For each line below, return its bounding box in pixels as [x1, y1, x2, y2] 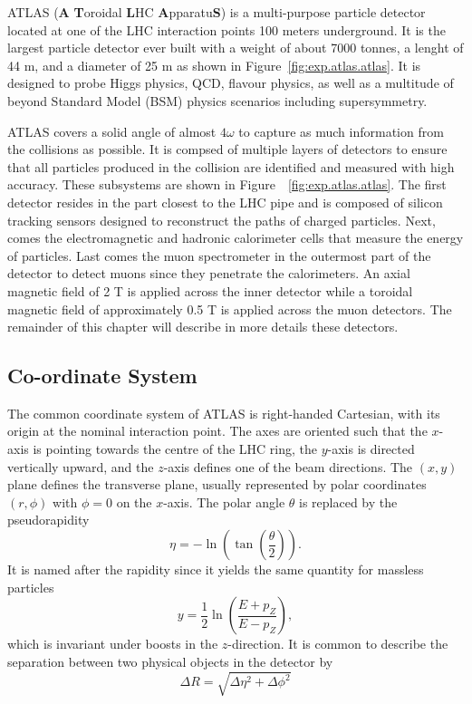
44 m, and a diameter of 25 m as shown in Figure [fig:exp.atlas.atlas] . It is [7, 55, 421, 74]
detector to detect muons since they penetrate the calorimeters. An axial [7, 264, 410, 283]
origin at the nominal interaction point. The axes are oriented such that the [7, 421, 428, 440]
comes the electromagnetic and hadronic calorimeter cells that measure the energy [7, 228, 464, 247]
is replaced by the [299, 492, 398, 511]
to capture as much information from [238, 121, 444, 140]
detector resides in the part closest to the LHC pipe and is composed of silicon [7, 192, 443, 211]
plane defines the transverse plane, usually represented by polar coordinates [7, 475, 427, 494]
